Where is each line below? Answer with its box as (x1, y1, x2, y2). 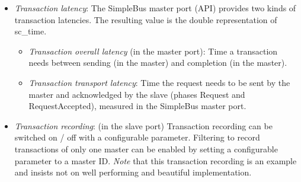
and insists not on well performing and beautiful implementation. (14, 166, 252, 178)
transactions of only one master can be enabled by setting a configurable (14, 142, 278, 155)
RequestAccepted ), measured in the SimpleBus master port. (28, 100, 246, 112)
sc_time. (14, 25, 47, 37)
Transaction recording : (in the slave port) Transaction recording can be (14, 119, 273, 132)
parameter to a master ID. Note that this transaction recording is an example (14, 154, 297, 167)
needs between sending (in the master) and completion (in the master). (28, 56, 287, 69)
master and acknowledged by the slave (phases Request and (28, 88, 245, 100)
